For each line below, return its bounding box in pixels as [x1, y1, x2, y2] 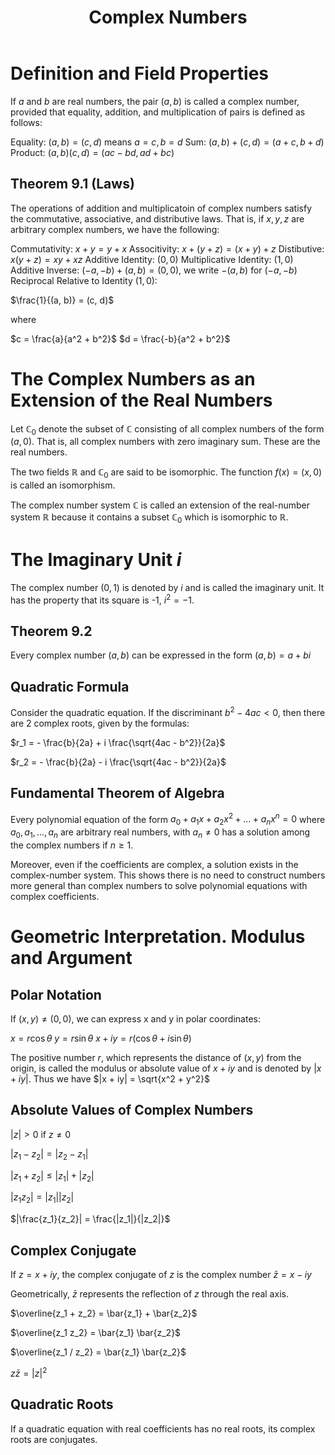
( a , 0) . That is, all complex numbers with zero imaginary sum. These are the [10, 436, 321, 448]
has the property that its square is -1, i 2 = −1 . [10, 592, 195, 606]
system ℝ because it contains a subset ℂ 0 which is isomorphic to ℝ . [10, 511, 289, 526]
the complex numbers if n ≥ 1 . [10, 839, 134, 851]
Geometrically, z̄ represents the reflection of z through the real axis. [10, 1288, 289, 1300]
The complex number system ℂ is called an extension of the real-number [10, 499, 311, 511]
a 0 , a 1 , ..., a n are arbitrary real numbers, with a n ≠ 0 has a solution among [10, 826, 311, 841]
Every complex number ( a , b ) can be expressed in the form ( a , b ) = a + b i [10, 649, 312, 661]
